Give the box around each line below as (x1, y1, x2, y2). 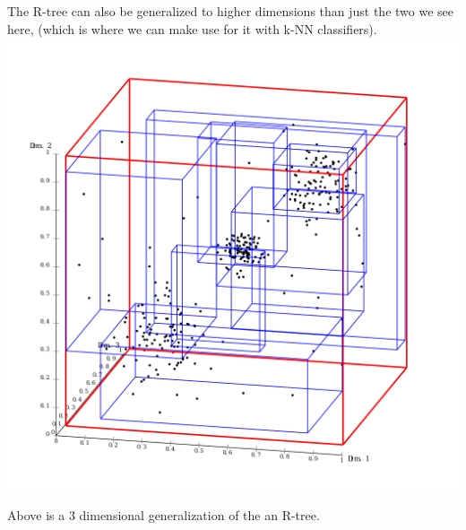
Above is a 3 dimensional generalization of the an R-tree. (7, 505, 320, 524)
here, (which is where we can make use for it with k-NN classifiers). (7, 19, 377, 38)
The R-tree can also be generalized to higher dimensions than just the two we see (7, 2, 454, 20)
